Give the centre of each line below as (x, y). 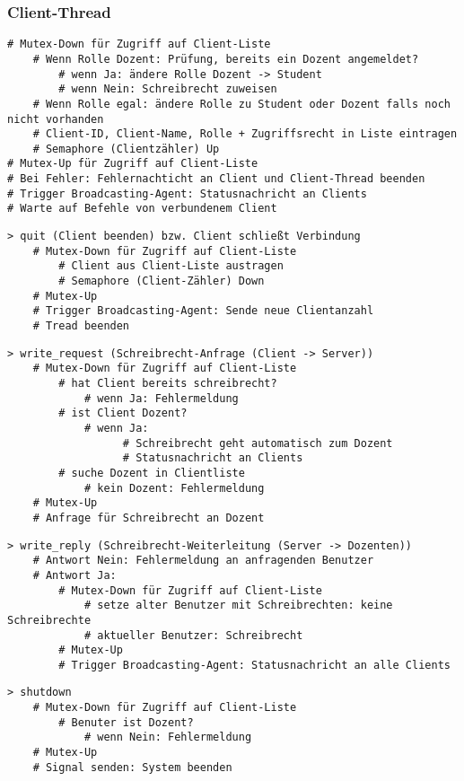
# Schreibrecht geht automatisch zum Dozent (258, 443)
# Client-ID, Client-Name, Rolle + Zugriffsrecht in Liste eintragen (245, 134)
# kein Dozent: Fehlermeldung (174, 488)
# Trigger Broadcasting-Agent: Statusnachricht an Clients (187, 193)
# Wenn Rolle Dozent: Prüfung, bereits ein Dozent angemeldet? (226, 59)
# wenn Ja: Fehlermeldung (161, 398)
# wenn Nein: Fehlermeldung (168, 737)
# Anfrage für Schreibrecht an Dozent (149, 518)
